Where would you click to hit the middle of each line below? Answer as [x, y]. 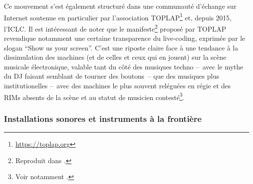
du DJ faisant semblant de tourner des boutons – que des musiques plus [112, 76]
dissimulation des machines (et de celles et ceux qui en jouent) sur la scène [115, 57]
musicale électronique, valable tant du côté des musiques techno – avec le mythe [124, 66]
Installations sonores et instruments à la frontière [103, 118]
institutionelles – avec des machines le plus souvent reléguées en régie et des [117, 86]
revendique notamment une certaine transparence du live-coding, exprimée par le [125, 38]
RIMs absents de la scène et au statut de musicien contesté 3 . [94, 96]
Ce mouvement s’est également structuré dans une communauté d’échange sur [120, 6]
